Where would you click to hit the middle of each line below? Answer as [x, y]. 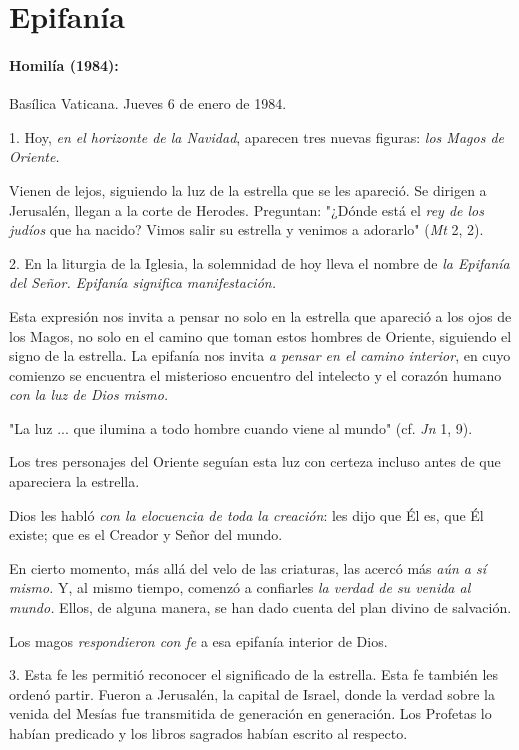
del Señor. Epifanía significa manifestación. [142, 282]
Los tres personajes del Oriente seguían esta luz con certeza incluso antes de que [255, 461]
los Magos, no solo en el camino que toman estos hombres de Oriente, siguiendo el [260, 335]
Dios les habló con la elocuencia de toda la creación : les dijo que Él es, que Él [246, 514]
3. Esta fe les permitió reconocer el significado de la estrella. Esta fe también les [254, 674]
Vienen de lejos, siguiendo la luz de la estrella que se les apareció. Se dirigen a [248, 189]
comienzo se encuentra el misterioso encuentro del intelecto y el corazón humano [255, 374]
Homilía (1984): [64, 64]
